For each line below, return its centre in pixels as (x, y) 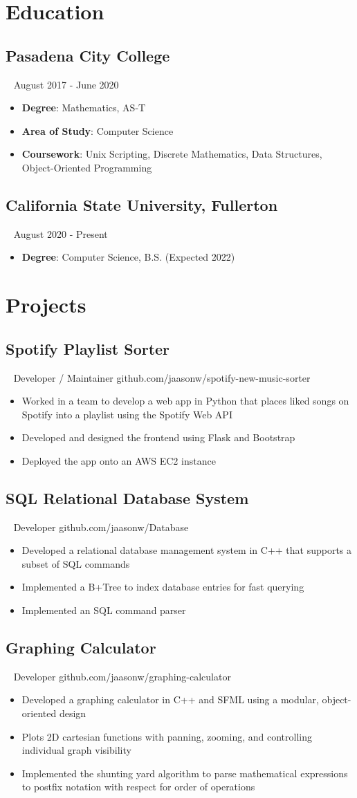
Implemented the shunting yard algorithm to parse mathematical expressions (185, 773)
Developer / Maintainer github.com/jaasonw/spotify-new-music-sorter (162, 377)
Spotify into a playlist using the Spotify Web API (127, 414)
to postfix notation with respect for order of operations (138, 787)
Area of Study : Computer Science (98, 130)
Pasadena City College (88, 55)
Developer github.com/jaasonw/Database (101, 527)
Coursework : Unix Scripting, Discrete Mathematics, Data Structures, (172, 154)
